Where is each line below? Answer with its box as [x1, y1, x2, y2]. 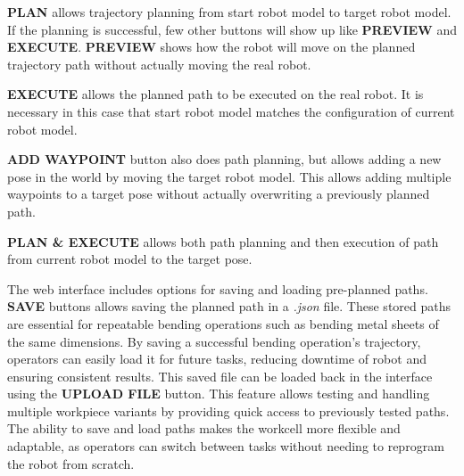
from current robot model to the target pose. [7, 250, 253, 268]
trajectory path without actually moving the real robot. [7, 54, 311, 73]
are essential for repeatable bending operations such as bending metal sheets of [7, 314, 439, 332]
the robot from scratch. [7, 454, 135, 472]
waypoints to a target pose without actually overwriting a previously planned [7, 185, 430, 203]
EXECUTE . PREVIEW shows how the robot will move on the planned [7, 37, 416, 56]
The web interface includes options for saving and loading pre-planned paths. [7, 279, 428, 298]
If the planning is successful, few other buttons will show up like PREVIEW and [7, 20, 457, 38]
